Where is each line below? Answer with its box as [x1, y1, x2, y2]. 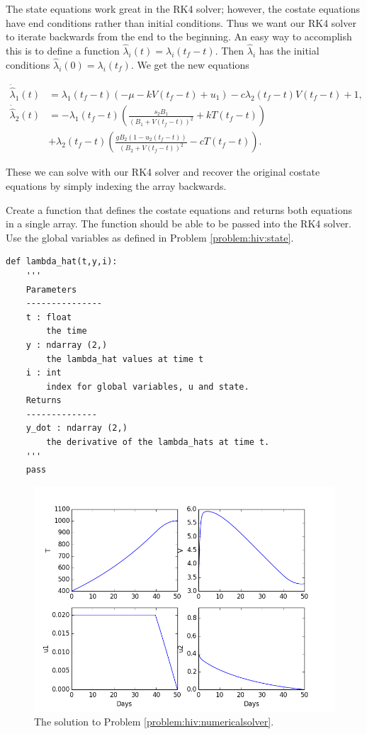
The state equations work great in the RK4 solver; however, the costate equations [6, 1, 361, 16]
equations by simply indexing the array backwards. [6, 178, 227, 193]
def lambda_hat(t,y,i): [6, 256, 118, 267]
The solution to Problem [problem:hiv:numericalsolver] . [34, 714, 274, 729]
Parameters [26, 284, 77, 295]
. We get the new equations [130, 57, 249, 72]
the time [46, 326, 87, 337]
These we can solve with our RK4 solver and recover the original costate [6, 164, 320, 179]
